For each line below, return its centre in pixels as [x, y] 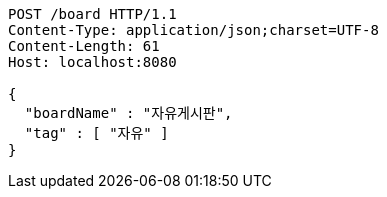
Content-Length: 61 [84, 46]
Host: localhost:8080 [92, 62]
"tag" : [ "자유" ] [96, 133]
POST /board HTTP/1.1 [92, 14]
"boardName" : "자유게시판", [128, 113]
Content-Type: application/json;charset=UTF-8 [193, 30]
